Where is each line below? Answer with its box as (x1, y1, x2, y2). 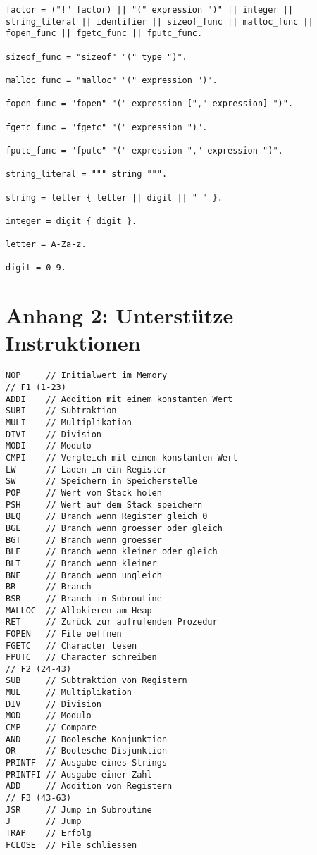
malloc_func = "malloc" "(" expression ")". (6, 75, 218, 85)
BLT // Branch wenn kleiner (6, 558, 157, 568)
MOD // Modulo (6, 711, 92, 721)
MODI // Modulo (6, 441, 92, 451)
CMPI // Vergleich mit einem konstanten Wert (6, 453, 238, 463)
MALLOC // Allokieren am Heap (6, 605, 152, 616)
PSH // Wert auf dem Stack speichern (6, 499, 203, 510)
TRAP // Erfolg (6, 828, 92, 838)
